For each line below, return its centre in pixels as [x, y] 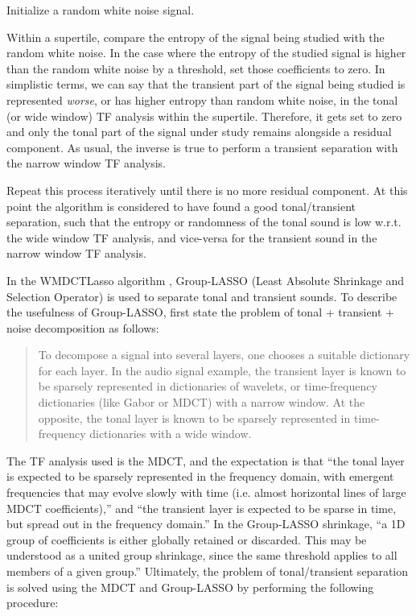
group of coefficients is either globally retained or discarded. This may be [187, 539]
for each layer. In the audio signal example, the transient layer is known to [222, 370]
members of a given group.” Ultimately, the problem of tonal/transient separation [207, 571]
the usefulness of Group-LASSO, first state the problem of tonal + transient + [200, 312]
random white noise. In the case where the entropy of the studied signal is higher [206, 53]
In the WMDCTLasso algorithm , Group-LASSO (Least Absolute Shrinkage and [206, 280]
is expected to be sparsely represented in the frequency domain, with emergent [200, 476]
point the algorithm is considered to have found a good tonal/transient [181, 206]
